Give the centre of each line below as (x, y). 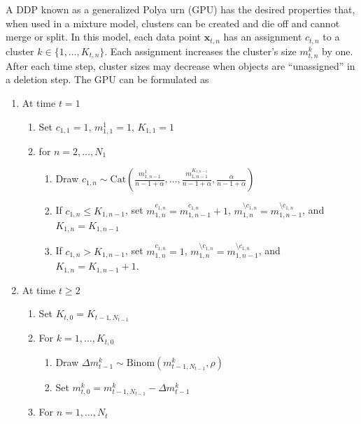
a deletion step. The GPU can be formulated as (107, 79)
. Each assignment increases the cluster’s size (200, 51)
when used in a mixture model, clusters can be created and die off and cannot (173, 23)
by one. (338, 51)
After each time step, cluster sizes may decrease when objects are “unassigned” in (180, 65)
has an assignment (263, 37)
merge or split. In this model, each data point (104, 37)
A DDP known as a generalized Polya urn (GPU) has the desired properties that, (180, 9)
